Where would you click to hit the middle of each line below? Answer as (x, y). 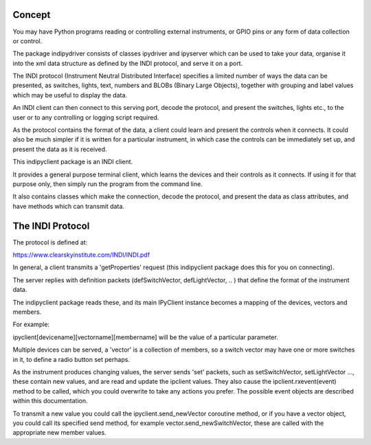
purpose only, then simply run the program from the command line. (108, 184)
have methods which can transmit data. (69, 206)
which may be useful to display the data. (70, 95)
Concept (32, 15)
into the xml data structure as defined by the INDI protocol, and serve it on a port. (128, 63)
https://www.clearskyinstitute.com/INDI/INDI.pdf (81, 255)
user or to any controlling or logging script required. (86, 117)
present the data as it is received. (60, 149)
